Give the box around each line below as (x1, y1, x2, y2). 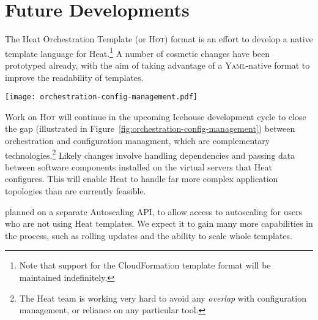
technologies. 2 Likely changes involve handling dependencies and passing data (5, 147, 295, 161)
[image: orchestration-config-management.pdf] (5, 93, 198, 102)
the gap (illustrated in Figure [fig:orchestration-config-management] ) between (5, 122, 295, 135)
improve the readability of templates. (5, 70, 144, 83)
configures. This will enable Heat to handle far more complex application (5, 172, 278, 185)
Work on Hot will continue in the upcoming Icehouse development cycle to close (5, 110, 306, 123)
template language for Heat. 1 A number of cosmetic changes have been (5, 45, 270, 59)
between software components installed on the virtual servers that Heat (5, 160, 272, 173)
